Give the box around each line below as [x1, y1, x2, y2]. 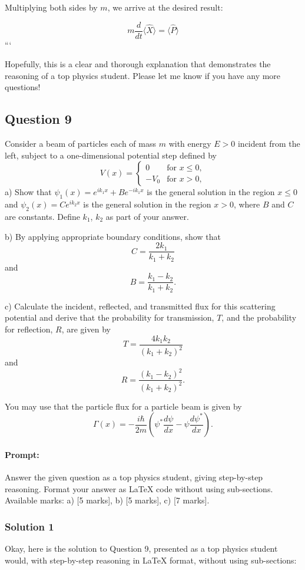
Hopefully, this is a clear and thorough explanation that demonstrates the [5, 58, 271, 70]
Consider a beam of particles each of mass [5, 137, 157, 150]
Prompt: [5, 448, 39, 460]
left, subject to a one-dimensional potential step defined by [5, 149, 217, 161]
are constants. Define [5, 210, 80, 223]
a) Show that [5, 186, 52, 198]
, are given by [61, 323, 111, 335]
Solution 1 [5, 519, 54, 533]
